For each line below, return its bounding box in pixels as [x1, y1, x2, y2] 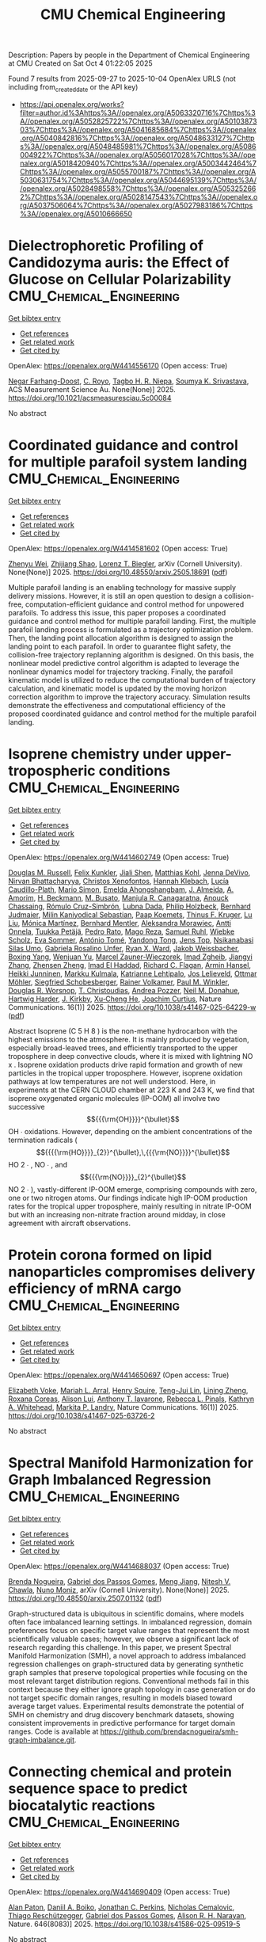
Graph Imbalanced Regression [8, 1471, 211, 1488]
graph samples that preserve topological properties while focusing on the [8, 1667, 248, 1677]
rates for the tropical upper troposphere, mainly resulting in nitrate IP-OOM [8, 1201, 252, 1211]
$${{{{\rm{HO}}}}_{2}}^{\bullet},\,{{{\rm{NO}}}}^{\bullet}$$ [36, 1147, 230, 1157]
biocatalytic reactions [8, 1796, 156, 1814]
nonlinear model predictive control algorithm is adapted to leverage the [8, 658, 240, 668]
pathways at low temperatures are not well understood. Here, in [8, 1076, 216, 1086]
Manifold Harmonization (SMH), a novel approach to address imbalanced [8, 1651, 246, 1660]
